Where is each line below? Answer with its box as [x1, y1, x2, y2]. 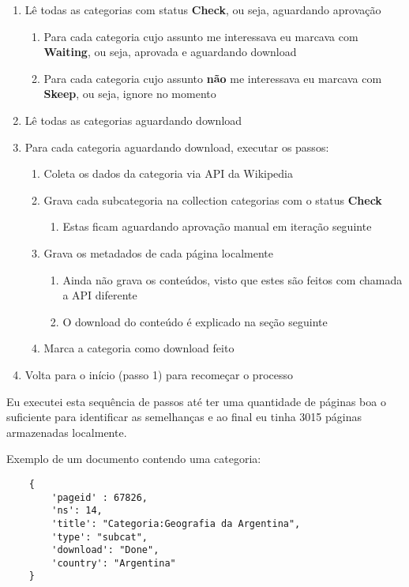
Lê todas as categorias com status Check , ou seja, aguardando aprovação [24, 2, 381, 17]
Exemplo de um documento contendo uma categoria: [6, 450, 261, 467]
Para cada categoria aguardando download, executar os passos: [24, 138, 329, 155]
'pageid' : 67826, [51, 491, 148, 503]
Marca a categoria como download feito [43, 340, 235, 356]
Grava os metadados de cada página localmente [43, 244, 273, 261]
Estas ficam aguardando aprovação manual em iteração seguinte [62, 218, 372, 235]
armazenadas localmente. [6, 423, 127, 440]
